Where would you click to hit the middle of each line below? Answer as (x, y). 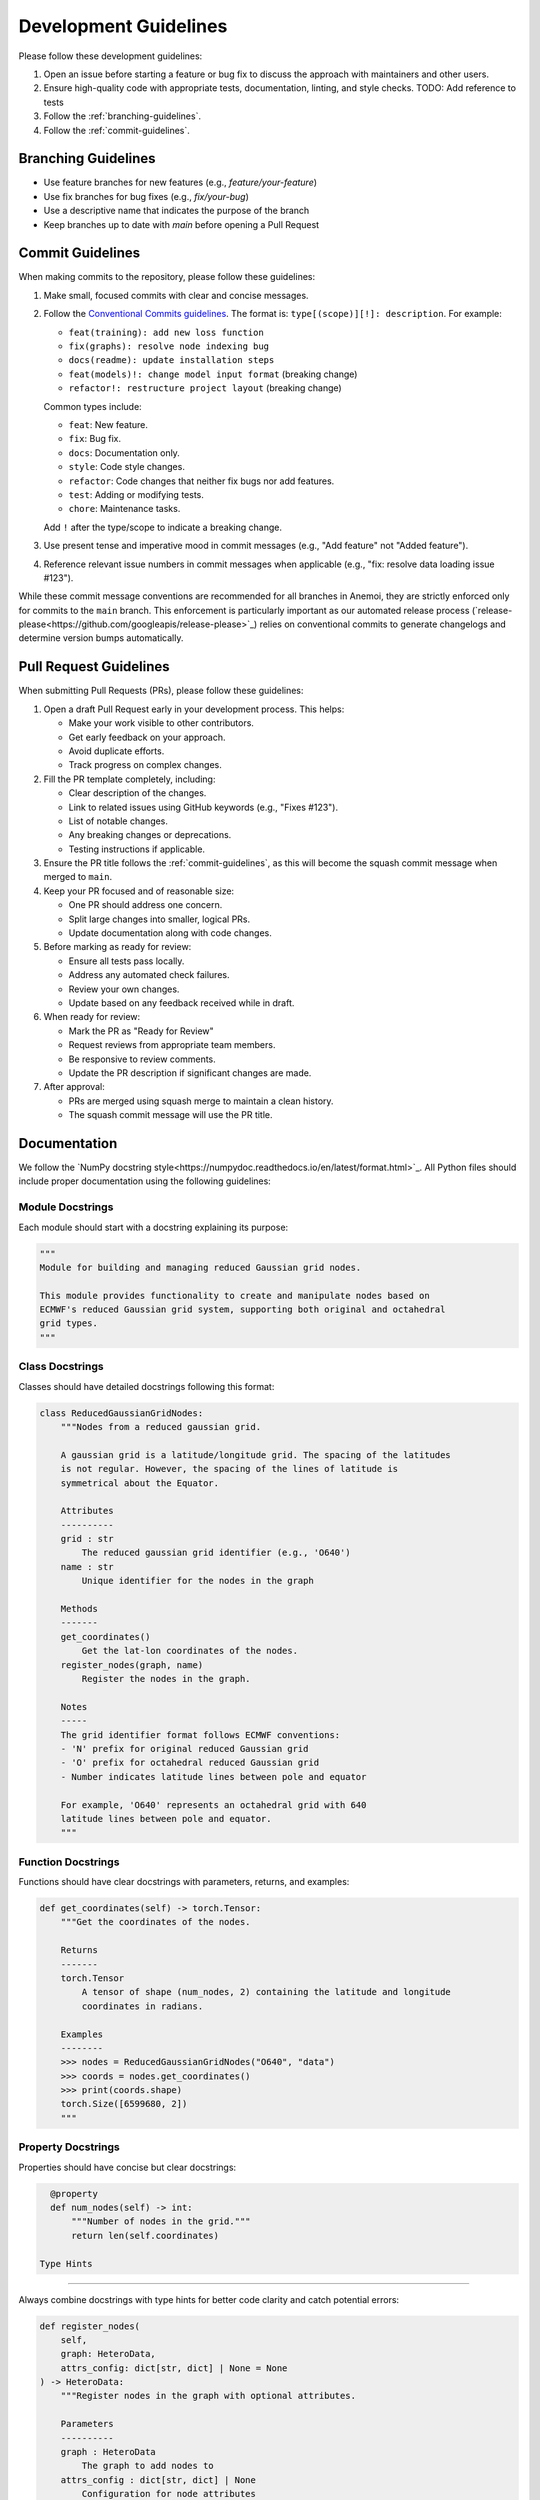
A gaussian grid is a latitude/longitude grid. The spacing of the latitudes (256, 1454)
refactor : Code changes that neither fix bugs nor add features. (201, 481)
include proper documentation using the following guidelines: (145, 1181)
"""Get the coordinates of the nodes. (155, 1922)
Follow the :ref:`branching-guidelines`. (122, 116)
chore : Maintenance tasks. (124, 509)
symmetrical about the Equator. (140, 1483)
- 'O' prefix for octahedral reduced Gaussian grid (190, 1763)
